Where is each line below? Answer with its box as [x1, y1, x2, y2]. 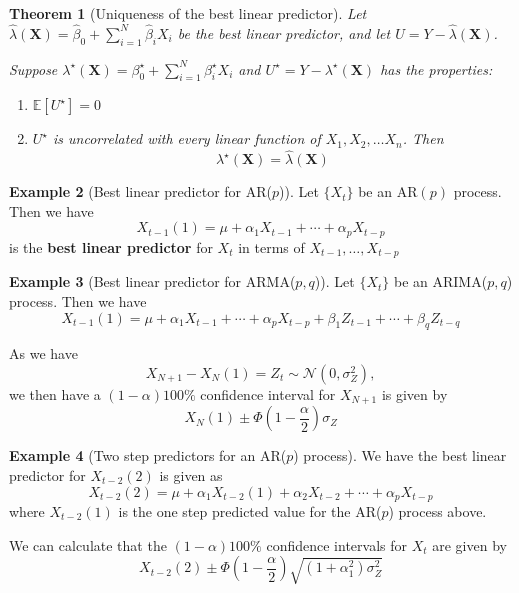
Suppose [9, 58, 58, 79]
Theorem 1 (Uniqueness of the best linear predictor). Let [9, 3, 367, 23]
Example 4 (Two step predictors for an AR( [9, 445, 287, 466]
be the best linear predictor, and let [177, 22, 391, 43]
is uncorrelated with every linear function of [53, 128, 321, 149]
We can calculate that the [9, 534, 167, 555]
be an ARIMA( [393, 271, 488, 292]
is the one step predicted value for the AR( [118, 500, 382, 521]
